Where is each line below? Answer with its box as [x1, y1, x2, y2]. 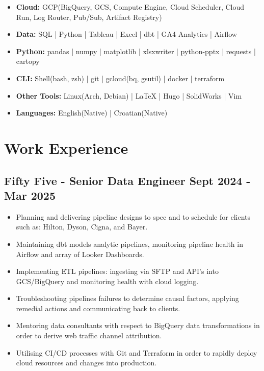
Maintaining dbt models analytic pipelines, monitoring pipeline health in [16, 238, 243, 249]
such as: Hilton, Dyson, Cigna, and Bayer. [16, 221, 148, 232]
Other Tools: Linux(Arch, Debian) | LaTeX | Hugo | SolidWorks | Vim [16, 90, 242, 101]
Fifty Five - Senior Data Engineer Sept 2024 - [4, 172, 251, 188]
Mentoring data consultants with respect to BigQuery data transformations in [16, 320, 260, 331]
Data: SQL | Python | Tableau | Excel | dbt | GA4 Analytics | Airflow [16, 29, 237, 39]
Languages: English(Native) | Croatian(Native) [16, 107, 168, 118]
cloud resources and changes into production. [16, 357, 157, 368]
